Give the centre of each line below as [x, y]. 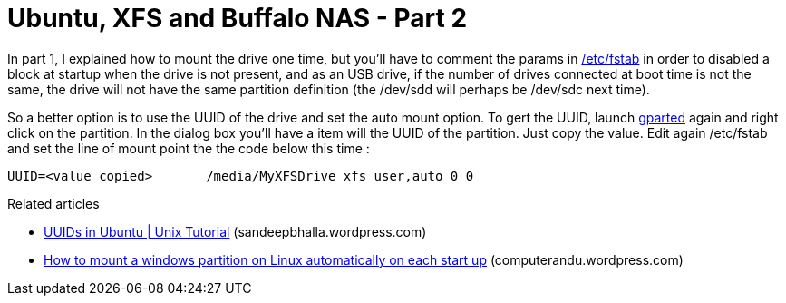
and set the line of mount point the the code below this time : [189, 148]
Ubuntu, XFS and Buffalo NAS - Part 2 [238, 18]
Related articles [53, 203]
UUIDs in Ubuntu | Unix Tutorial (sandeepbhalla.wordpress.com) [235, 231]
